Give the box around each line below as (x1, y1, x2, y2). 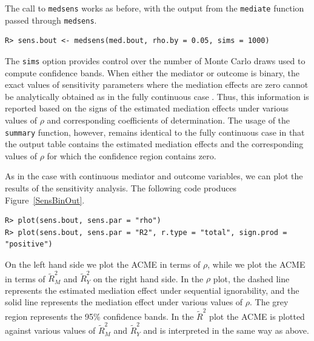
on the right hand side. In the (93, 272, 204, 285)
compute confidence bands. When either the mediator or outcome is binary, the (5, 66, 300, 79)
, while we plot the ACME (207, 257, 306, 270)
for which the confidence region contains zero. (47, 149, 216, 162)
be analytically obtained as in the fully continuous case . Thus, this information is (5, 90, 309, 102)
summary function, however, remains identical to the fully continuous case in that (5, 125, 305, 138)
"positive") (5, 240, 53, 249)
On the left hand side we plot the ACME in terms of (5, 257, 201, 270)
